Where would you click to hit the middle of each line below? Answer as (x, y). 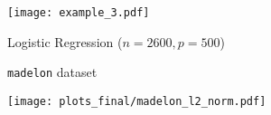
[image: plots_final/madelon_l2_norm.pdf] (137, 101)
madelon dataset (52, 72)
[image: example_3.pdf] (79, 13)
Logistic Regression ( (65, 41)
